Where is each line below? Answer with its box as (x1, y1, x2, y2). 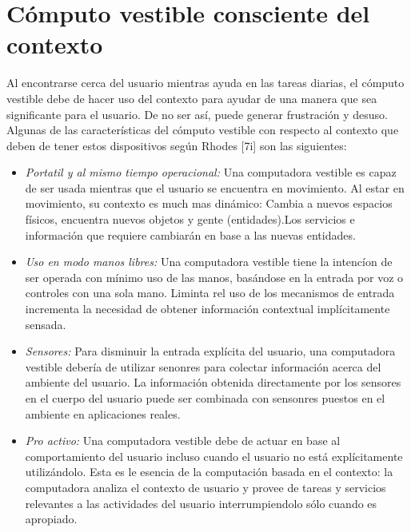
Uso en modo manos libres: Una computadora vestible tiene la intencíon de (25, 253, 393, 270)
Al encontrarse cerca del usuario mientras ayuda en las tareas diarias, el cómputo (6, 74, 405, 91)
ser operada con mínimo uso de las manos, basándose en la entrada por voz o (25, 268, 404, 285)
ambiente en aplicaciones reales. (25, 405, 181, 422)
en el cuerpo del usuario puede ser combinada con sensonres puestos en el (25, 390, 385, 406)
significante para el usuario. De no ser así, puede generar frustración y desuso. (6, 105, 389, 122)
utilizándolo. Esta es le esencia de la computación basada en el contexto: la (25, 463, 393, 480)
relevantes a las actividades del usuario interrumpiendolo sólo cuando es (25, 494, 377, 511)
